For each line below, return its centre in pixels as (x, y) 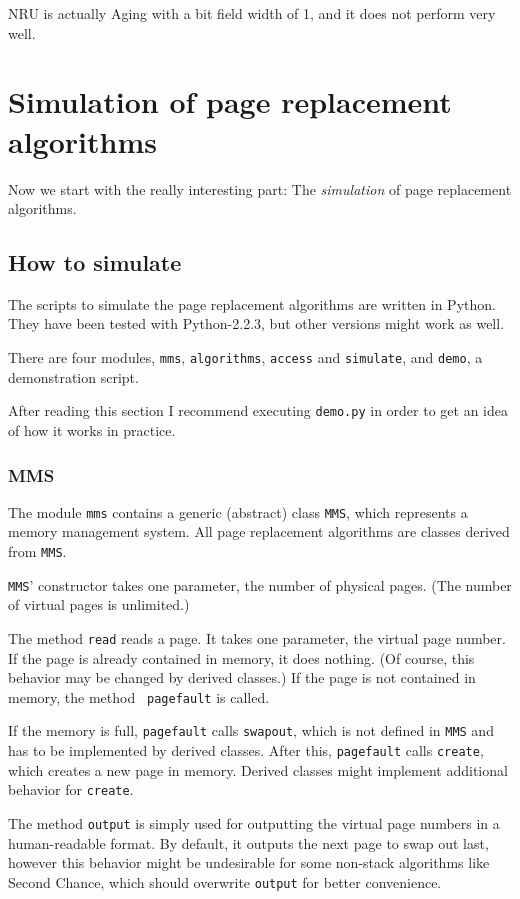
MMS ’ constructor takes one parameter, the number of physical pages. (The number (260, 584)
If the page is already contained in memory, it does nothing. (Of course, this (241, 657)
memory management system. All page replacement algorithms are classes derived (259, 531)
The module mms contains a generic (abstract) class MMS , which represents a (238, 511)
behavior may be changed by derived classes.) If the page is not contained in (242, 677)
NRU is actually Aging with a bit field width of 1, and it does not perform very (252, 13)
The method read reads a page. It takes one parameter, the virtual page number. (257, 637)
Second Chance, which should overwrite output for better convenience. (225, 881)
